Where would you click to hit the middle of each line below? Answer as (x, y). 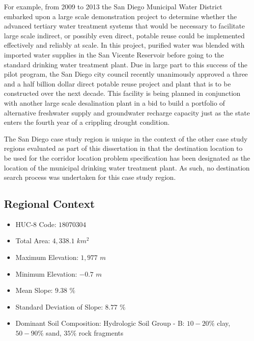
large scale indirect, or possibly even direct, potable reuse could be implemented (125, 35)
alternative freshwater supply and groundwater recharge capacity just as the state (127, 112)
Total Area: (33, 241)
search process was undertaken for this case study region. (90, 177)
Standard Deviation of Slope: (59, 306)
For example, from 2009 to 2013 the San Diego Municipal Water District (113, 6)
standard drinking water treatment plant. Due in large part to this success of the (126, 64)
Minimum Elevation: (46, 273)
